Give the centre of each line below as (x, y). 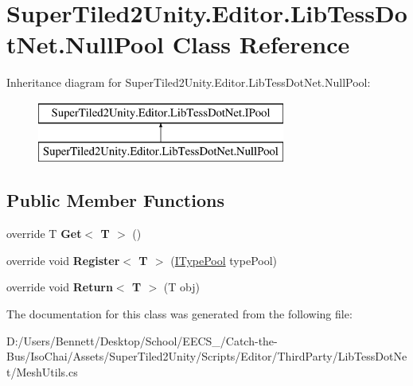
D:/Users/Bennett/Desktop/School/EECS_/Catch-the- (142, 340)
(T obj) (181, 287)
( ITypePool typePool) (224, 260)
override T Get (44, 234)
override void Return (60, 287)
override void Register (63, 260)
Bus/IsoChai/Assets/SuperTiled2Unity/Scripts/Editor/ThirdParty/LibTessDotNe (207, 356)
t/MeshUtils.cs (42, 371)
